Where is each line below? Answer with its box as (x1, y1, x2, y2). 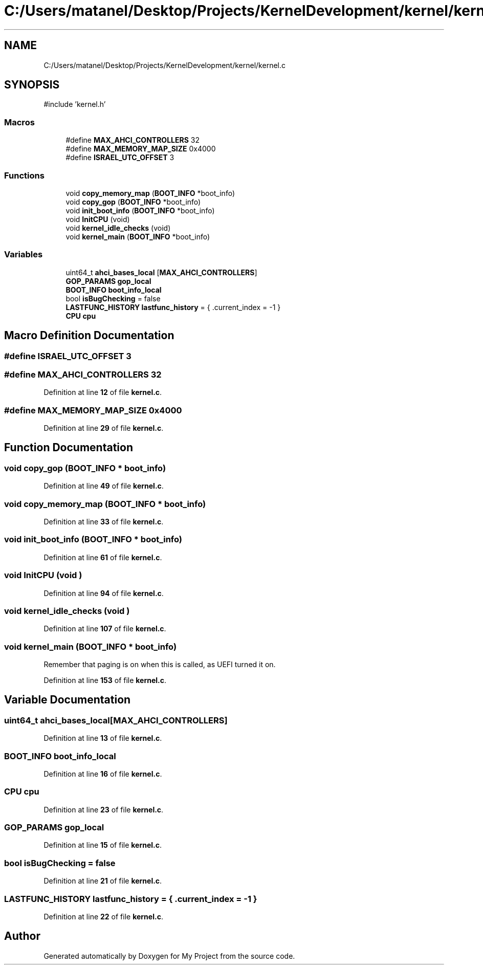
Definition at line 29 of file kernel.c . (43, 424, 164, 433)
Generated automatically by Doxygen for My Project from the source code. (43, 951, 295, 960)
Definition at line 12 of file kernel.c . (43, 388, 162, 397)
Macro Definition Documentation (4, 329, 174, 342)
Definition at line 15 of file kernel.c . (43, 841, 162, 850)
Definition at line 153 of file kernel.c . (43, 676, 167, 685)
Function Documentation (4, 441, 133, 454)
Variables (4, 249, 43, 260)
